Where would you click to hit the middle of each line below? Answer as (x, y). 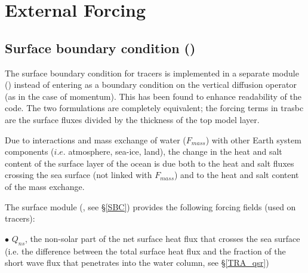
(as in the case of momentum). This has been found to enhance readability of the (153, 96)
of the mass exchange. (45, 186)
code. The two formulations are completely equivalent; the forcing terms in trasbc (154, 108)
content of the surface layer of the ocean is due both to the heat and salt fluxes (150, 163)
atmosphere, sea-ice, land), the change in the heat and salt (175, 151)
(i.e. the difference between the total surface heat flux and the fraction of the (145, 251)
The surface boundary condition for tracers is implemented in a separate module (152, 73)
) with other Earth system (253, 139)
